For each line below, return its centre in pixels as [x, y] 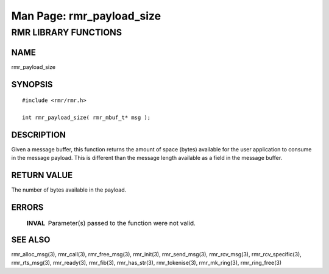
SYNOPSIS [32, 85]
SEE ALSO [31, 240]
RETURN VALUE [42, 175]
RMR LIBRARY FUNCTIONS [66, 32]
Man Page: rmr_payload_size [86, 16]
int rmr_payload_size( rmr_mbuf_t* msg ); [87, 117]
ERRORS [27, 207]
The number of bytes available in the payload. [69, 190]
